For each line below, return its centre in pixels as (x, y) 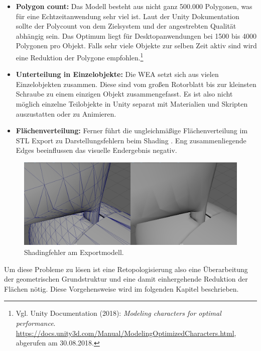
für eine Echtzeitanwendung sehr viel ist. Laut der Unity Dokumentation (127, 16)
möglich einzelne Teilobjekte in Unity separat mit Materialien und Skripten (132, 104)
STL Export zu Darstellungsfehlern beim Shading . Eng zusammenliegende (131, 140)
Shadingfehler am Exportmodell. (74, 252)
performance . (36, 323)
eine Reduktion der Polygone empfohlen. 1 (80, 56)
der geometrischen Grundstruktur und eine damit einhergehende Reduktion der (126, 279)
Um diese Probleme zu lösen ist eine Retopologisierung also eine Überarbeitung (126, 269)
